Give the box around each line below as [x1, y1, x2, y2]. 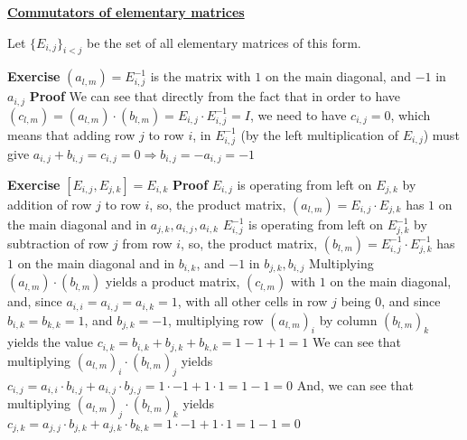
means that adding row [7, 125, 135, 144]
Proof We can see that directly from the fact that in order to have [29, 87, 401, 106]
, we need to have [249, 105, 347, 124]
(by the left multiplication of [240, 125, 399, 144]
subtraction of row [7, 233, 109, 252]
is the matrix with [150, 67, 251, 86]
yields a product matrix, [105, 272, 240, 291]
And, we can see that [296, 375, 414, 394]
